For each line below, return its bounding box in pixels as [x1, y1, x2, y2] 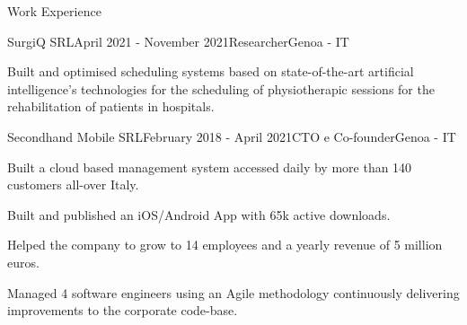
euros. [7, 252, 40, 271]
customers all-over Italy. [7, 175, 139, 194]
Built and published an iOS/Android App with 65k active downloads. [7, 205, 391, 224]
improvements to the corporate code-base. [7, 301, 238, 320]
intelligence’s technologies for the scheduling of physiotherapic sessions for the [7, 79, 435, 98]
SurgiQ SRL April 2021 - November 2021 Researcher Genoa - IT [7, 31, 349, 50]
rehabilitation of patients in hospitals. [7, 97, 215, 116]
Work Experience [7, 2, 101, 20]
